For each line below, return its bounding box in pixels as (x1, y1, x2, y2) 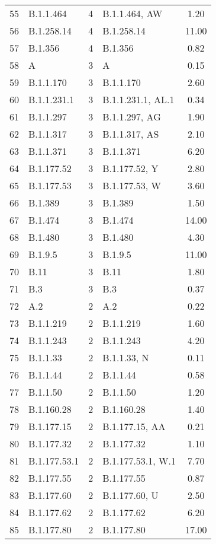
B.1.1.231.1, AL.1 (102, 93, 175, 106)
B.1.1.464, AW (102, 7, 163, 20)
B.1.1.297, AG (102, 110, 161, 123)
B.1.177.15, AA (102, 419, 166, 433)
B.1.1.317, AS (102, 127, 159, 141)
